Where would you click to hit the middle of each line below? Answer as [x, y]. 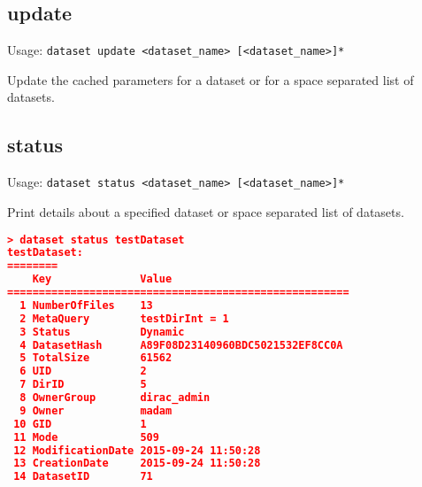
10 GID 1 [80, 424]
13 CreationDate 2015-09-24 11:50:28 [137, 464]
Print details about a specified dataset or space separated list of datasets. [206, 211]
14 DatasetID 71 [83, 477]
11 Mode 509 [86, 437]
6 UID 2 [83, 371]
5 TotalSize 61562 [96, 358]
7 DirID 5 [83, 385]
